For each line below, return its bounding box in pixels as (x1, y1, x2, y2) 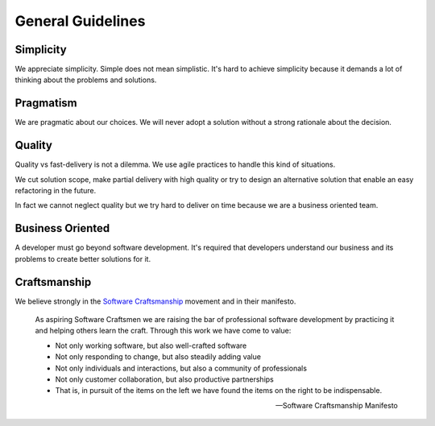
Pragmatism (14, 97, 77, 110)
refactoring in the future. (14, 186, 97, 196)
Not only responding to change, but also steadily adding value (55, 352, 262, 362)
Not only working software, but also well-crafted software (55, 341, 247, 350)
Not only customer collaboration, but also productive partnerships (55, 374, 274, 384)
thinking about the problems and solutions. (14, 75, 157, 85)
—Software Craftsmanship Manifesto (275, 400, 398, 410)
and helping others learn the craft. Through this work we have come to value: (35, 326, 292, 336)
